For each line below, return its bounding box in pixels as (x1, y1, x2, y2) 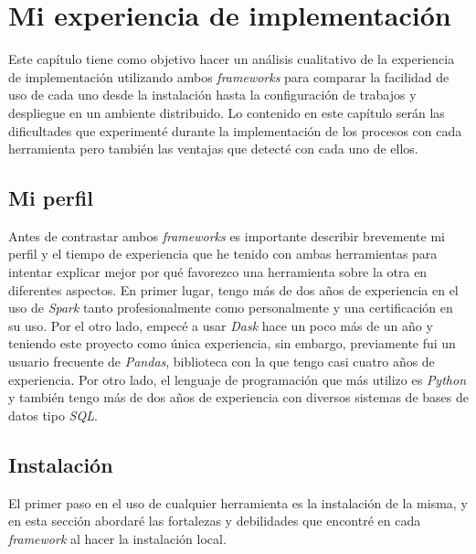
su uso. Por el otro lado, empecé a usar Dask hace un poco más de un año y (8, 315, 433, 335)
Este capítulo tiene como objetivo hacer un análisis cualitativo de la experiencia (8, 49, 455, 69)
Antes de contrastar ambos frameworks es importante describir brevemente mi (8, 226, 445, 245)
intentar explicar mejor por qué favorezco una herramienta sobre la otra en (8, 262, 428, 282)
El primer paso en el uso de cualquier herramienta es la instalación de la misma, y (8, 493, 468, 512)
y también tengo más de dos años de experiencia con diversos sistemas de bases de (8, 388, 469, 407)
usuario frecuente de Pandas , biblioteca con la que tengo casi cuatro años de (8, 352, 435, 371)
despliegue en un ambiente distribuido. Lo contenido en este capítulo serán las (8, 102, 445, 122)
